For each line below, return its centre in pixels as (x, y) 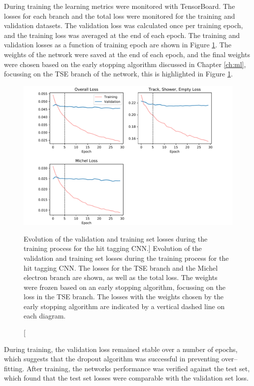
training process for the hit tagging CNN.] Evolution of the (113, 248)
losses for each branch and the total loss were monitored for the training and (120, 16)
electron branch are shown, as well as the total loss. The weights (121, 277)
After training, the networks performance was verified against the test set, (138, 368)
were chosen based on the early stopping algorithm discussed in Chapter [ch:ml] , (125, 64)
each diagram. (45, 316)
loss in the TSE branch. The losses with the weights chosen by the (124, 297)
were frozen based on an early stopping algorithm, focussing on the (125, 287)
